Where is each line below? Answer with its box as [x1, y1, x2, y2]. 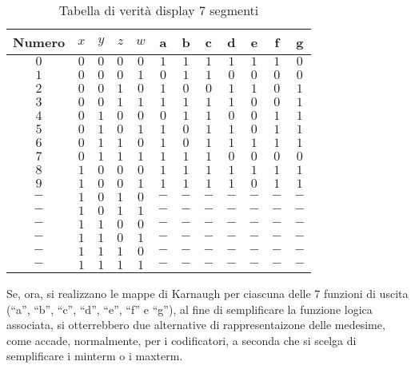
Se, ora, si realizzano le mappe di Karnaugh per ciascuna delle [6, 285, 311, 301]
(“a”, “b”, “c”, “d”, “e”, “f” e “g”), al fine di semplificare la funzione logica [6, 300, 373, 317]
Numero [13, 33, 66, 51]
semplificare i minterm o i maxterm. [6, 347, 183, 364]
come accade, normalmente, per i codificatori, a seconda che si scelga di [6, 331, 357, 348]
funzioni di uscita [323, 285, 409, 301]
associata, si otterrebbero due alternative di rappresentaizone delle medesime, [6, 316, 385, 333]
